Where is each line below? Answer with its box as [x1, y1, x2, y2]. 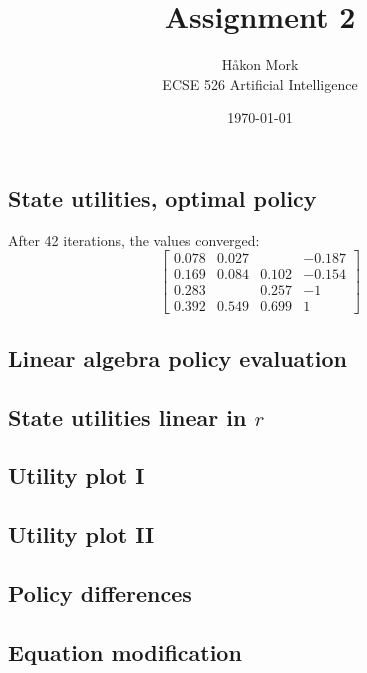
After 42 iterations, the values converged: [8, 229, 260, 250]
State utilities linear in [8, 401, 247, 432]
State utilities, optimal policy [8, 182, 317, 213]
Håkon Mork [221, 54, 299, 75]
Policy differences [8, 577, 192, 608]
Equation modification [8, 636, 242, 667]
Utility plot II [8, 519, 155, 550]
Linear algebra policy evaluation [8, 342, 347, 373]
